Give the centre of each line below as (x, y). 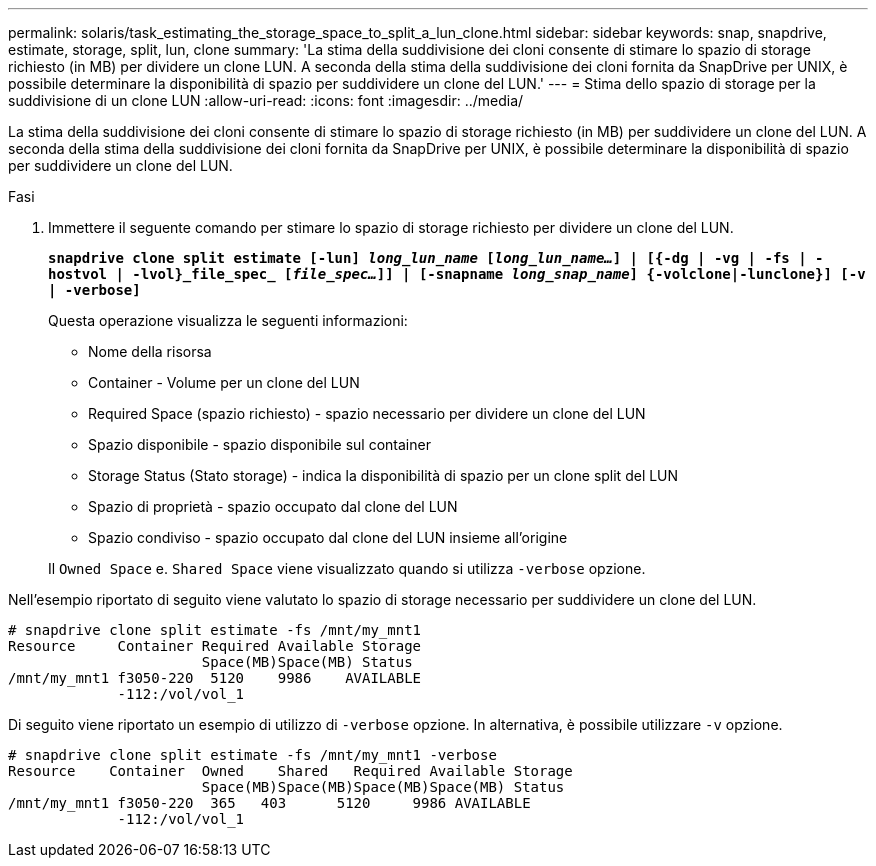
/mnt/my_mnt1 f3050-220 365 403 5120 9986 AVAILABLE (269, 803)
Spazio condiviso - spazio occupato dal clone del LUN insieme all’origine (328, 537)
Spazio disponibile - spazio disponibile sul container (259, 444)
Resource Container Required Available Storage (215, 646)
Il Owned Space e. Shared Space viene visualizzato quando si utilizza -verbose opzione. (347, 568)
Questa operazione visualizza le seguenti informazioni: (228, 320)
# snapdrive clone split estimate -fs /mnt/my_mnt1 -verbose (252, 755)
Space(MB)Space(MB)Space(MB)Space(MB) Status (383, 787)
